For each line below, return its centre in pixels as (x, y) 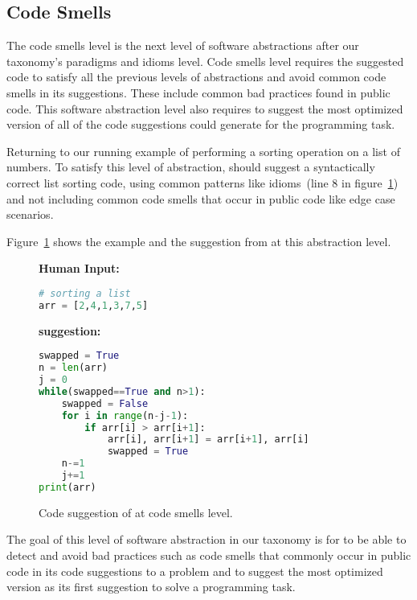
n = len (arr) (73, 368)
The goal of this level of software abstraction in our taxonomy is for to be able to (206, 539)
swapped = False (105, 403)
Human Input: (79, 268)
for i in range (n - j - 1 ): (125, 415)
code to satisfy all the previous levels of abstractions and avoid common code (196, 77)
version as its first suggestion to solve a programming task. (151, 587)
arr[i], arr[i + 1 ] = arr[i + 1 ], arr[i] (208, 440)
